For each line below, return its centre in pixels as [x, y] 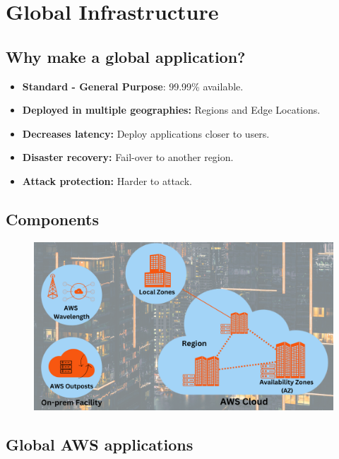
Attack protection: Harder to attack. [107, 180]
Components [52, 219]
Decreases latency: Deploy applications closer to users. [146, 133]
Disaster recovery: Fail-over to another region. [128, 157]
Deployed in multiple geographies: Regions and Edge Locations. [171, 110]
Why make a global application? [126, 56]
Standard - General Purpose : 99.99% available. [133, 86]
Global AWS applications [100, 445]
